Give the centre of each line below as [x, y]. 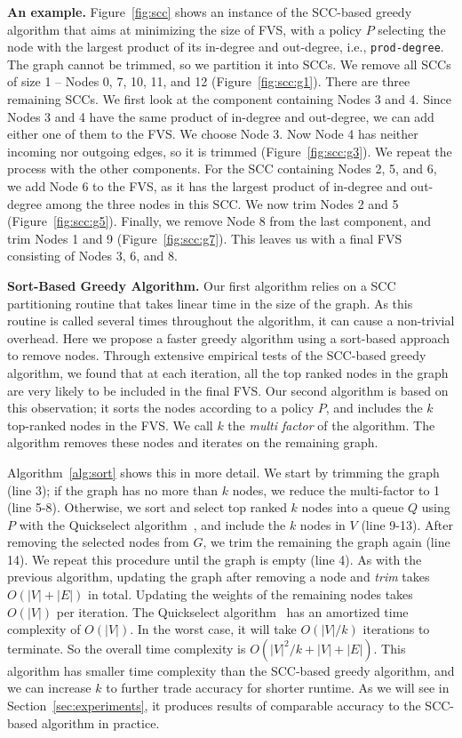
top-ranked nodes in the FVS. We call [110, 425]
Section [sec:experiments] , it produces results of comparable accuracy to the [214, 706]
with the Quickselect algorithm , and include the [152, 524]
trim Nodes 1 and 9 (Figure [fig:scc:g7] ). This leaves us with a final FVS [205, 238]
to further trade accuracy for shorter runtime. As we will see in [278, 688]
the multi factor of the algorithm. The [331, 425]
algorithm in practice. [100, 722]
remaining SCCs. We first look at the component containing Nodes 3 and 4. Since [230, 99]
